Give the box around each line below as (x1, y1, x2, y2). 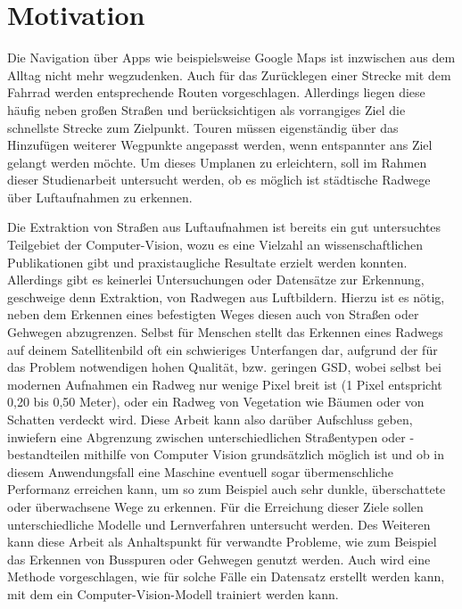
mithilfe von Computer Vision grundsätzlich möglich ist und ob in (84, 445, 445, 464)
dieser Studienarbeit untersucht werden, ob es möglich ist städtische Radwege (7, 170, 431, 189)
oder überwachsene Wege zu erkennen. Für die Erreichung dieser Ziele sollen (7, 497, 424, 515)
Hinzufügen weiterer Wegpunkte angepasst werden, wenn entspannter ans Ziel (7, 136, 433, 154)
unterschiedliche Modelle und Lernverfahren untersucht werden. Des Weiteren (7, 514, 431, 533)
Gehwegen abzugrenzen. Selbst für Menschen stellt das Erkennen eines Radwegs (7, 323, 443, 342)
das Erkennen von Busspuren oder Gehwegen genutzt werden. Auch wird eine (7, 549, 431, 568)
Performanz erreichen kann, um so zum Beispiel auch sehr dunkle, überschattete (7, 480, 446, 498)
